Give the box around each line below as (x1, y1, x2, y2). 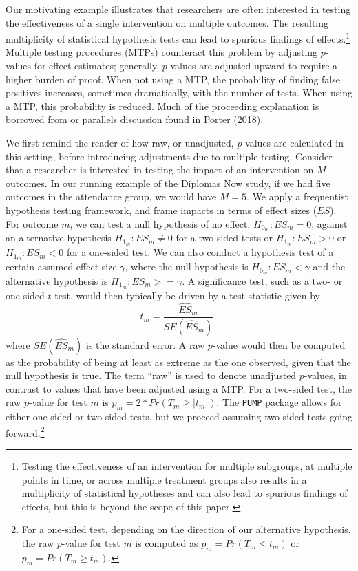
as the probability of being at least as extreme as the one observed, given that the (6, 354, 351, 369)
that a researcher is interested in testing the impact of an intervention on (6, 162, 314, 177)
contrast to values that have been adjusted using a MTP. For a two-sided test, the (6, 381, 352, 396)
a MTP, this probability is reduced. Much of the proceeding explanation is (6, 98, 319, 113)
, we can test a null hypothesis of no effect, (70, 216, 251, 230)
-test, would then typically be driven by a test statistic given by (51, 288, 320, 302)
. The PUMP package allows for (216, 395, 342, 409)
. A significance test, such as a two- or (182, 274, 343, 288)
